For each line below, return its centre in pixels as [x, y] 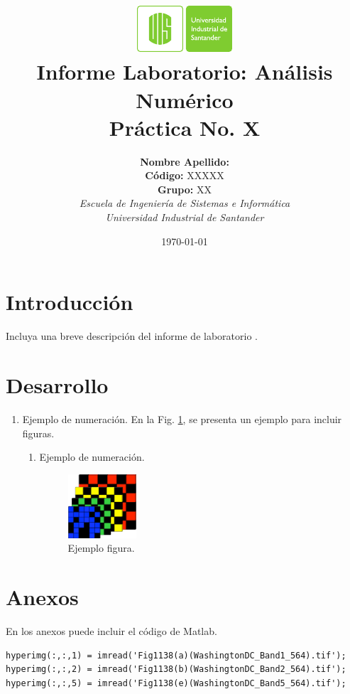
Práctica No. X [185, 127]
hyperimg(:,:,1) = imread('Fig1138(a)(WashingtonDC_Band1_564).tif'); [176, 655]
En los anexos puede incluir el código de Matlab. [111, 631]
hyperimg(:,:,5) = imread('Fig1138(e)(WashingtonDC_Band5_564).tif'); [176, 683]
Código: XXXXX [185, 175]
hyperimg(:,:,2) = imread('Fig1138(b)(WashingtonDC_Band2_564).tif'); [176, 669]
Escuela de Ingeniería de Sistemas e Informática [185, 203]
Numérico [185, 99]
